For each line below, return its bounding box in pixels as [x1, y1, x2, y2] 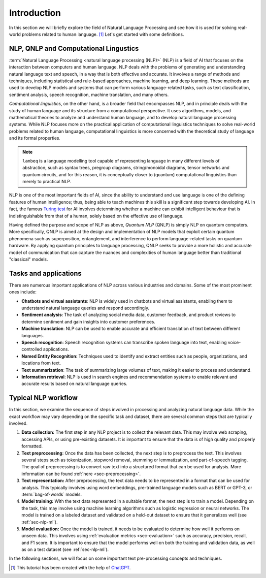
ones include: [9, 289, 37, 295]
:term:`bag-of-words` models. [21, 491, 82, 497]
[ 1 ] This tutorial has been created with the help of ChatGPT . [10, 564, 131, 571]
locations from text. [21, 360, 61, 366]
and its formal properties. [9, 135, 61, 141]
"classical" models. [9, 257, 48, 262]
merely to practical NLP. [22, 179, 71, 185]
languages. [21, 332, 44, 338]
